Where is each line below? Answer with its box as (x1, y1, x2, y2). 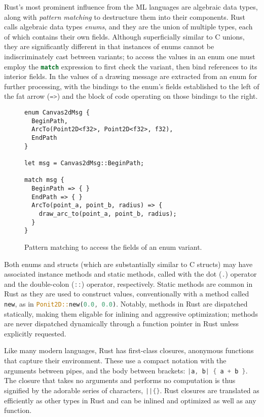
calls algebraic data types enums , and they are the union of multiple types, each (4, 21, 253, 32)
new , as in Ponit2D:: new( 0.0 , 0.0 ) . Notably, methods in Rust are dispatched (4, 298, 248, 309)
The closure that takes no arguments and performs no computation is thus (4, 375, 236, 386)
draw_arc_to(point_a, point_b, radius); (39, 210, 177, 217)
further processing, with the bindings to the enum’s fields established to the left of (4, 81, 259, 91)
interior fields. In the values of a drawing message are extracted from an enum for (4, 71, 257, 82)
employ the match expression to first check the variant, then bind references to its (4, 61, 257, 71)
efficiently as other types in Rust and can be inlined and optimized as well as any (4, 395, 256, 405)
